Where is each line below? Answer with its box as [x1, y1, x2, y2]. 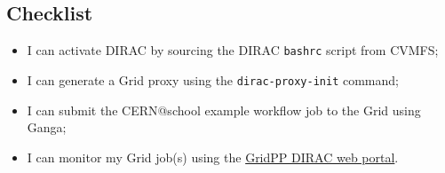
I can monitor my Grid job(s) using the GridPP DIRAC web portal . [27, 147, 399, 166]
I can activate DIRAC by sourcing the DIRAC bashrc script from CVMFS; [27, 41, 439, 59]
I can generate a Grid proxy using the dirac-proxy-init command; [27, 70, 399, 89]
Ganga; [27, 118, 67, 137]
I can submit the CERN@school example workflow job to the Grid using [27, 100, 421, 119]
